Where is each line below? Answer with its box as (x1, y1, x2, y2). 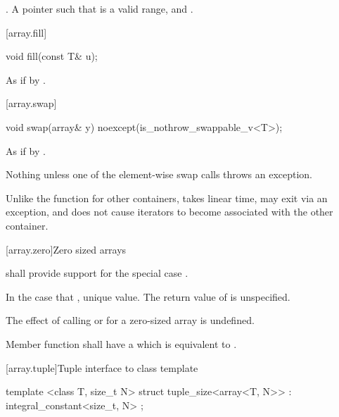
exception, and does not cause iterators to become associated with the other (6, 204, 333, 219)
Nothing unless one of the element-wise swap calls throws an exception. (6, 167, 313, 182)
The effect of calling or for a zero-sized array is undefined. (6, 313, 255, 328)
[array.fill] (6, 25, 47, 39)
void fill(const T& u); (6, 49, 98, 63)
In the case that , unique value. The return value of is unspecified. (6, 289, 290, 304)
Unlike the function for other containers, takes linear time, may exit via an (6, 190, 328, 205)
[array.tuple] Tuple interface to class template (6, 360, 198, 375)
